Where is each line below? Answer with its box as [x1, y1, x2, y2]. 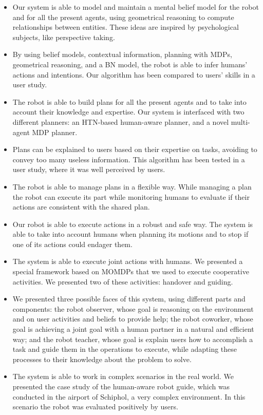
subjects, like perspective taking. [12, 31, 115, 42]
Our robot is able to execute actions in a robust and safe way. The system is [12, 218, 253, 229]
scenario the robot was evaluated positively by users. [12, 401, 178, 412]
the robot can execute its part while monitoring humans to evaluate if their [12, 191, 250, 202]
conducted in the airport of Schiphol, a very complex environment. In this [12, 391, 246, 402]
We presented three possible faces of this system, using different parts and [12, 293, 246, 304]
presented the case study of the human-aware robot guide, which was [12, 381, 230, 391]
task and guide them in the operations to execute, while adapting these [12, 344, 237, 354]
